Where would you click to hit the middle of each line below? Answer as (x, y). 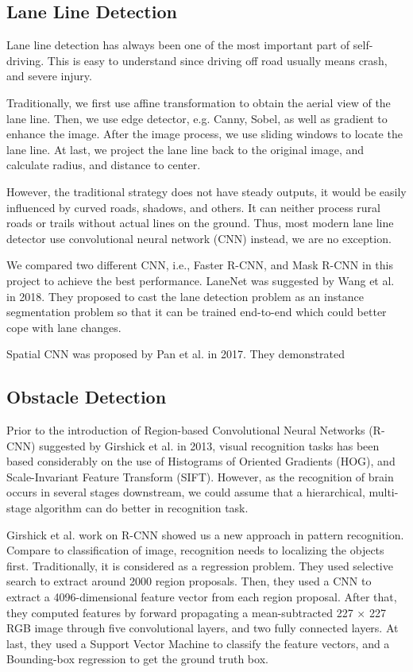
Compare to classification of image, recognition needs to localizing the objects (195, 550)
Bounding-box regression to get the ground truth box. (137, 659)
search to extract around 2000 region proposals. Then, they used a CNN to (189, 581)
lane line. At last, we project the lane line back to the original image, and (185, 149)
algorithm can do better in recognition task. (141, 508)
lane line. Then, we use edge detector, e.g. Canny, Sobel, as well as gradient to (197, 118)
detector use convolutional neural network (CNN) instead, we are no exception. (199, 238)
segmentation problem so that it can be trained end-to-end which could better (197, 312)
